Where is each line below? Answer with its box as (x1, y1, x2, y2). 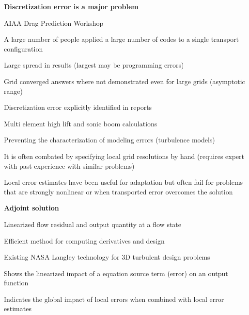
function (4, 278, 29, 288)
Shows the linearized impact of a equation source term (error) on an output (4, 268, 228, 278)
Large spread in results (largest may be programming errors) (4, 60, 184, 70)
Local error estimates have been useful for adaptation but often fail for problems (4, 177, 243, 187)
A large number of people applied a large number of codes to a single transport (4, 34, 239, 44)
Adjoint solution (4, 203, 59, 213)
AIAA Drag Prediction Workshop (4, 17, 104, 28)
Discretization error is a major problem (4, 1, 139, 11)
